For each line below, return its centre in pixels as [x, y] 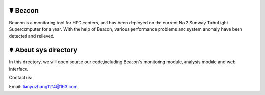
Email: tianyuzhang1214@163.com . [44, 87]
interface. [19, 69]
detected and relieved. [32, 36]
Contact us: [21, 77]
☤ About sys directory [43, 50]
